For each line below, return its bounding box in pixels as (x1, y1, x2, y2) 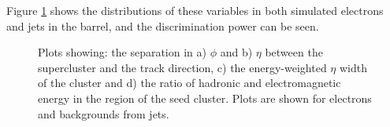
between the (265, 44, 323, 60)
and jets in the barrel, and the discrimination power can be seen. (6, 17, 319, 34)
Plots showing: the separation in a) (38, 44, 206, 60)
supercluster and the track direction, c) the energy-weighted (38, 59, 327, 75)
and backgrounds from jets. (38, 105, 169, 122)
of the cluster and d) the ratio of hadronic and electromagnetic (38, 74, 341, 91)
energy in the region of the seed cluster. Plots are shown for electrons (38, 89, 372, 106)
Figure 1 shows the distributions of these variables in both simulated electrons (6, 2, 384, 18)
